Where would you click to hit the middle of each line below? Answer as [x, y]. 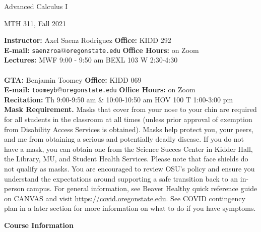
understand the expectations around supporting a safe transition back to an [121, 178]
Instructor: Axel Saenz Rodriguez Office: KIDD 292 [88, 40]
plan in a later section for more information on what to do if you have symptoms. [130, 208]
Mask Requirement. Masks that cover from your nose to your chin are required [130, 109]
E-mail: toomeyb [31, 90]
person [14, 188]
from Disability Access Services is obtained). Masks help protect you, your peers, [129, 129]
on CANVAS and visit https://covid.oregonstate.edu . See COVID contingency [125, 198]
